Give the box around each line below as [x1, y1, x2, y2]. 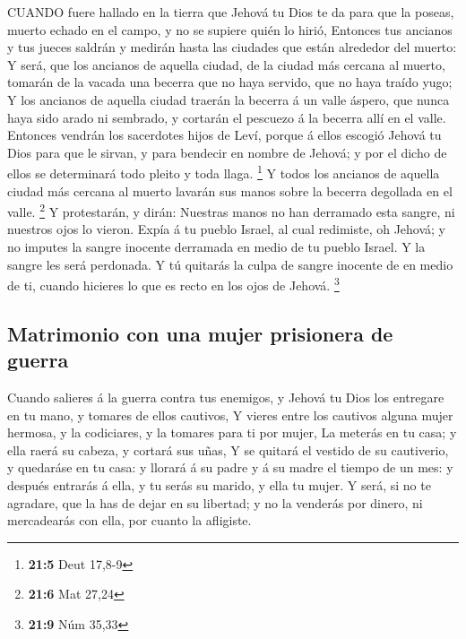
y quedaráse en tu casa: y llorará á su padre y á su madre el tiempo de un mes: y [7, 458, 453, 477]
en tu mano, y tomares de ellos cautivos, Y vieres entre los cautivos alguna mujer [7, 405, 453, 424]
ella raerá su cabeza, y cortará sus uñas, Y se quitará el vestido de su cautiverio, [7, 440, 449, 459]
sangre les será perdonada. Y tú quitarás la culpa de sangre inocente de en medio [7, 255, 453, 273]
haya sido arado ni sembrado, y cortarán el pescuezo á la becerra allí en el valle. [7, 108, 446, 126]
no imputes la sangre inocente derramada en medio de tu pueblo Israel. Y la [7, 237, 426, 256]
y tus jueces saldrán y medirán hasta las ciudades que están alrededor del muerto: [7, 38, 457, 56]
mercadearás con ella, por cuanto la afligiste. [7, 511, 252, 530]
